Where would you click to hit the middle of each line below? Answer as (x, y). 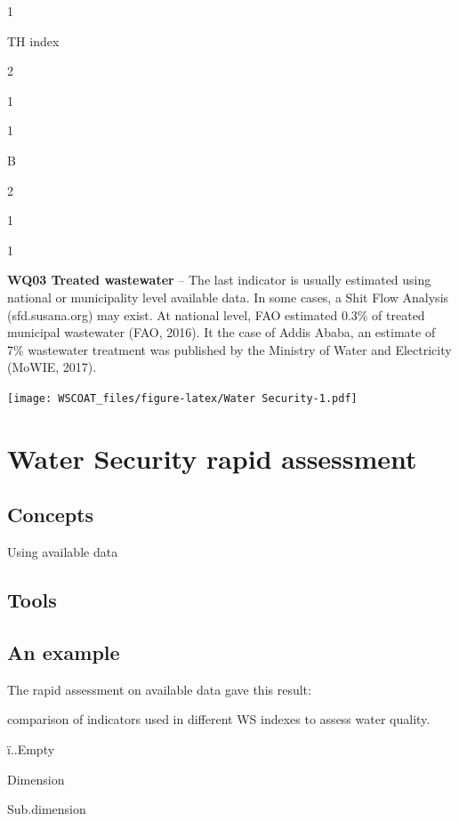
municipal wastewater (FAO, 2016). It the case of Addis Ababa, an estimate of (221, 332)
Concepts (51, 515)
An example (64, 652)
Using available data (63, 552)
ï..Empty (31, 749)
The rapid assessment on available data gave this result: (159, 689)
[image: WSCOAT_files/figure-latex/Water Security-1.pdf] (182, 398)
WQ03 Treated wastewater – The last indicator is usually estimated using (219, 280)
